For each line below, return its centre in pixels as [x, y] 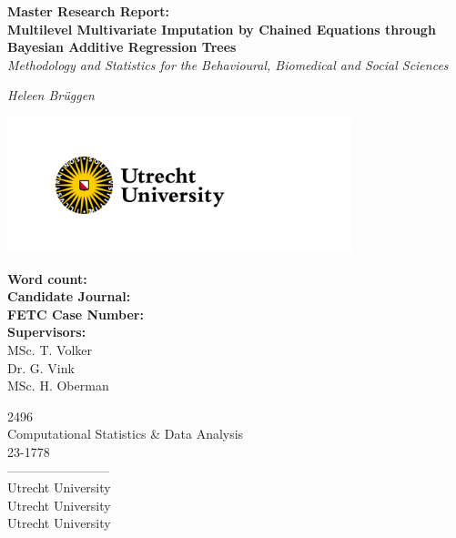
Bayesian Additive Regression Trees [122, 47]
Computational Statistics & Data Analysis [126, 434]
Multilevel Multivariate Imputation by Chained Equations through [222, 29]
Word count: [47, 278]
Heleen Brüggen [51, 95]
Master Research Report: [89, 11]
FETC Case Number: [76, 314]
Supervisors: [47, 332]
